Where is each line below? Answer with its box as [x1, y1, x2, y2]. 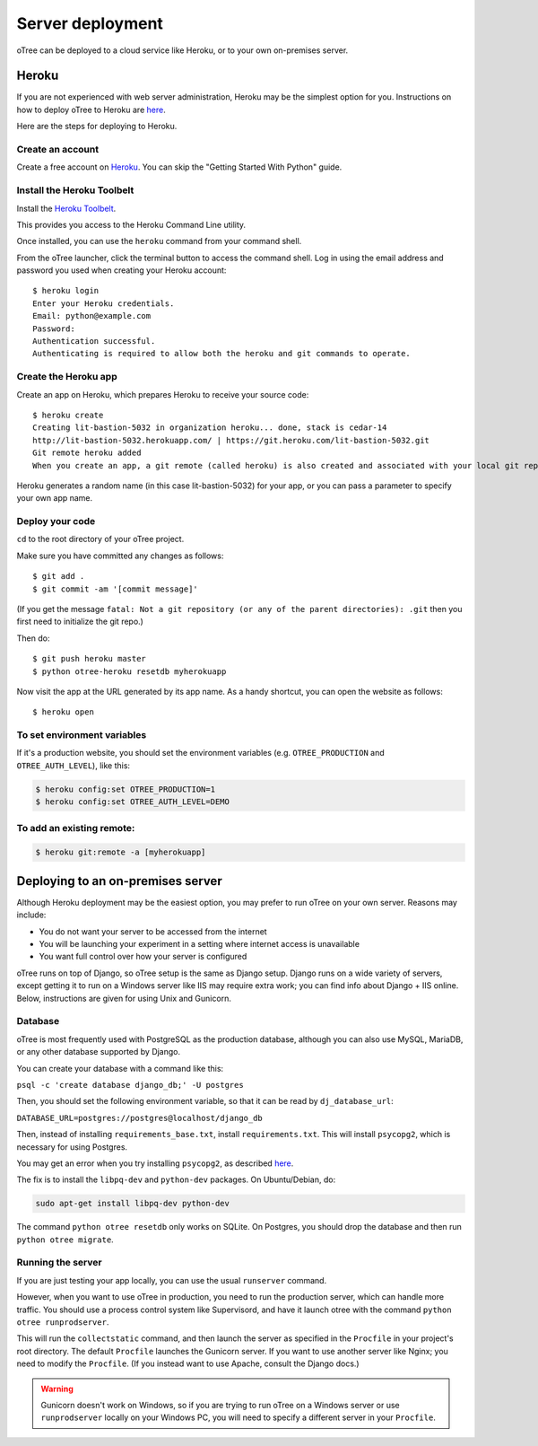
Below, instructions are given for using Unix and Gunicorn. [16, 993, 232, 1003]
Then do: [16, 633, 50, 644]
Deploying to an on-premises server [16, 873, 223, 889]
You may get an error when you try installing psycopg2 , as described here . [16, 1158, 294, 1169]
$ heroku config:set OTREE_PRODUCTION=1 [35, 784, 215, 794]
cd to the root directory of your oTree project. [16, 534, 185, 545]
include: [16, 909, 47, 920]
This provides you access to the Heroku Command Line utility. [16, 219, 247, 230]
